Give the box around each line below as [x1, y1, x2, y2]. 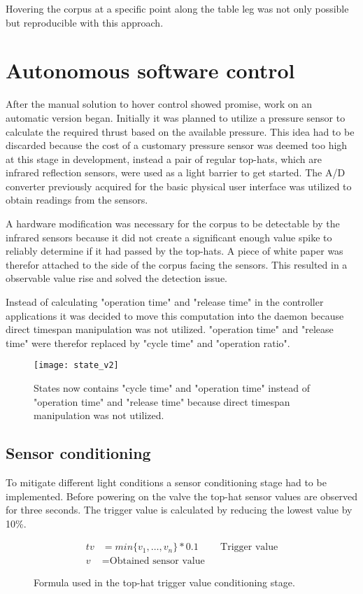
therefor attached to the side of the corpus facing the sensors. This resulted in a [6, 257, 348, 271]
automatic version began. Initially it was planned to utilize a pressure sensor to [6, 110, 346, 125]
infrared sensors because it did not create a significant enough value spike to [6, 229, 332, 244]
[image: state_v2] [34, 360, 119, 371]
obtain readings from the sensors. [6, 192, 148, 207]
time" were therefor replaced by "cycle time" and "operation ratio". [6, 335, 290, 350]
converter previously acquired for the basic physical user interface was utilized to [6, 178, 352, 193]
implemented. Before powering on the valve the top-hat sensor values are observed [6, 488, 358, 503]
